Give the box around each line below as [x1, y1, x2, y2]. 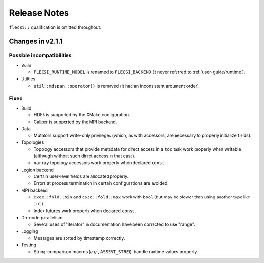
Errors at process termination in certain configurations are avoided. [33, 180, 169, 186]
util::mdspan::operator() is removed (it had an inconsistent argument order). [33, 83, 200, 88]
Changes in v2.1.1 [9, 37, 63, 45]
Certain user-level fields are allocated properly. [33, 174, 129, 179]
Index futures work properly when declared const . [33, 208, 136, 214]
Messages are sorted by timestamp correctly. [33, 235, 125, 241]
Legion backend [21, 167, 54, 173]
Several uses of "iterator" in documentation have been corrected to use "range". [33, 221, 195, 227]
